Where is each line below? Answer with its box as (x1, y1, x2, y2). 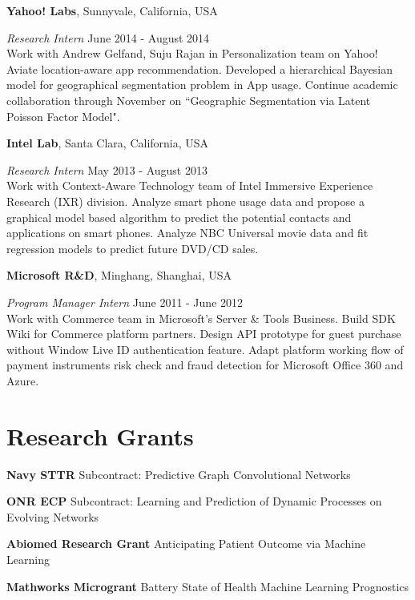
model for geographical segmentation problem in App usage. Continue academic (6, 76, 398, 93)
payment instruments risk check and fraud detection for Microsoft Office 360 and (6, 356, 404, 373)
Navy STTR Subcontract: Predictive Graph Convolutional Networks (6, 465, 351, 482)
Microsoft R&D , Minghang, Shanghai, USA (6, 267, 232, 284)
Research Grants (6, 419, 194, 452)
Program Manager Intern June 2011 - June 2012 (6, 293, 244, 310)
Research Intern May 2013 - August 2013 (6, 161, 207, 178)
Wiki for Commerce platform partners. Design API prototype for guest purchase (6, 325, 401, 342)
